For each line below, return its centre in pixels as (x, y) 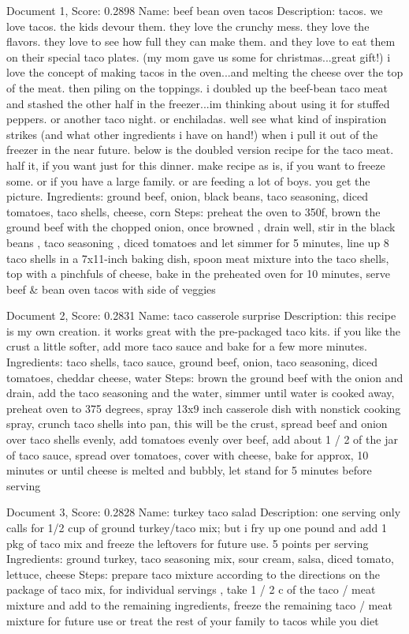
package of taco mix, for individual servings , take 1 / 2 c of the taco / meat (191, 589)
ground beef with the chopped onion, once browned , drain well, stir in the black (201, 227)
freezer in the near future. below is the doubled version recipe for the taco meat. (200, 150)
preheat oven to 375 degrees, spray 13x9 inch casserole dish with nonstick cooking (204, 408)
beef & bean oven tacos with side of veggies (111, 289)
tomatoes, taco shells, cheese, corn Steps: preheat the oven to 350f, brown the (193, 211)
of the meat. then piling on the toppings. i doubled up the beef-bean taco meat (197, 87)
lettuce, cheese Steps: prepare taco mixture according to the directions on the (193, 574)
